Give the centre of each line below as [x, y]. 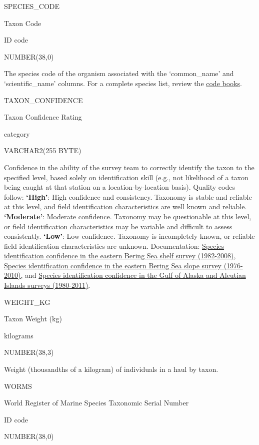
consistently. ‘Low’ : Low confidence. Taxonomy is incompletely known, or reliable [129, 236]
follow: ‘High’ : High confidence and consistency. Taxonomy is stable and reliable [128, 196]
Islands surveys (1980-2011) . [47, 285]
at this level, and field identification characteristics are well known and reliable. [125, 206]
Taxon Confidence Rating [43, 117]
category [17, 133]
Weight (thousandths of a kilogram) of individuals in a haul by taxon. [111, 369]
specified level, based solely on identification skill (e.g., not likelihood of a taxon [126, 177]
